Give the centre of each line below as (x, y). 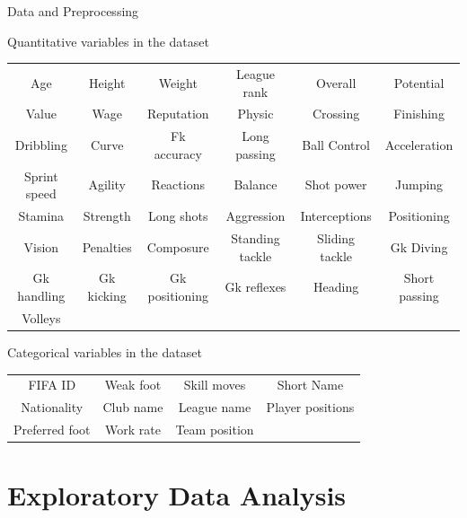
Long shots (178, 216)
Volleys (41, 317)
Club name (133, 407)
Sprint (41, 176)
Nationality (52, 407)
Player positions (310, 407)
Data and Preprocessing (73, 11)
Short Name (310, 385)
